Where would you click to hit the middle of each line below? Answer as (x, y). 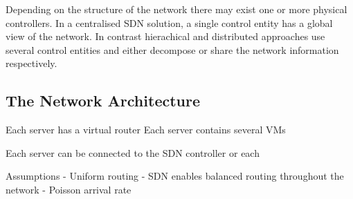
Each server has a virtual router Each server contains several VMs (146, 130)
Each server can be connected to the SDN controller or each (133, 152)
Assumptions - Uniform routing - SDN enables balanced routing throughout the (175, 176)
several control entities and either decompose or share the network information (172, 49)
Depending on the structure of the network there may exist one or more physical (176, 9)
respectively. (31, 63)
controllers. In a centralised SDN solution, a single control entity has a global (169, 22)
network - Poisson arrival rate (69, 189)
